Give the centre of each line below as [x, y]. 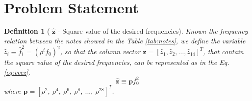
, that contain [223, 51]
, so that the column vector [100, 51]
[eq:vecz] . [17, 71]
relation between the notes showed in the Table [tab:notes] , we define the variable [125, 40]
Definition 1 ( [27, 31]
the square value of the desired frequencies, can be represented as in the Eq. [117, 62]
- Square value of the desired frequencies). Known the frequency [153, 31]
